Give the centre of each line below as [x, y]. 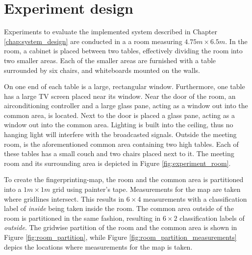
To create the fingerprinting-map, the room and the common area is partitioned [124, 179]
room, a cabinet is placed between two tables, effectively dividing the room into [123, 51]
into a [13, 189]
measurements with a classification [195, 198]
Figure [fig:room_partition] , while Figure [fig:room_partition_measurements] [120, 237]
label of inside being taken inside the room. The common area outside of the [119, 208]
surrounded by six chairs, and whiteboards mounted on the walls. [102, 70]
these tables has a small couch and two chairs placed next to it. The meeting [119, 153]
